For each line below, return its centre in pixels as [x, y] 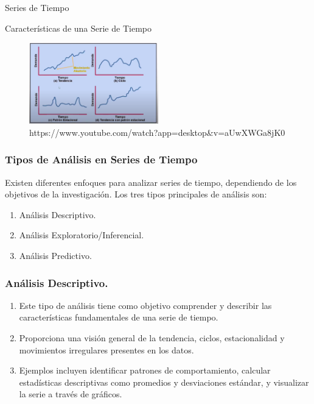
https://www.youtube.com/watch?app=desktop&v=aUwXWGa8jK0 [157, 132]
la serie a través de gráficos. [71, 394]
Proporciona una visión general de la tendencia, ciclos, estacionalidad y [152, 338]
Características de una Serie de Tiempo [78, 28]
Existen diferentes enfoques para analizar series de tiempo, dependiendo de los [151, 182]
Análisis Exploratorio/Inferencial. [82, 235]
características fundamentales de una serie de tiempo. [119, 317]
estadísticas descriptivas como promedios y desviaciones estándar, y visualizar [164, 382]
